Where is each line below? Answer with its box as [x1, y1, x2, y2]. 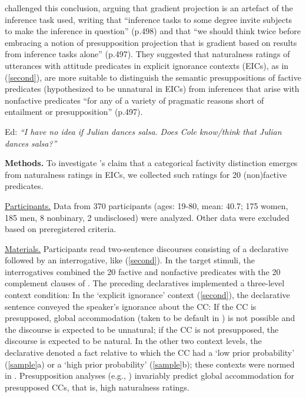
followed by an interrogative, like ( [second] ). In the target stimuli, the [5, 254, 255, 266]
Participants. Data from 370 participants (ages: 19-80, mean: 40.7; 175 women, [5, 199, 288, 211]
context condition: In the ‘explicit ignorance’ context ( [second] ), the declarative [5, 289, 290, 301]
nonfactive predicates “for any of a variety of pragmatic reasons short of [5, 94, 264, 106]
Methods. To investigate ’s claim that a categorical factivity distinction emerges [5, 157, 298, 169]
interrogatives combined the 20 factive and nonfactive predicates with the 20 [5, 265, 281, 277]
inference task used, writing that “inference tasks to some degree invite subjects [5, 13, 292, 25]
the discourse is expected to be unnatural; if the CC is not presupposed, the [5, 323, 279, 335]
